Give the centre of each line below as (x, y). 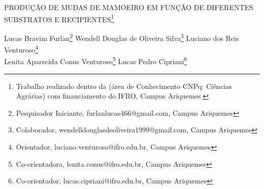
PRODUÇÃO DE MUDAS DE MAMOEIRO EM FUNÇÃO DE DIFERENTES (129, 7)
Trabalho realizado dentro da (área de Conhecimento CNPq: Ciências (124, 86)
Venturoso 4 (21, 49)
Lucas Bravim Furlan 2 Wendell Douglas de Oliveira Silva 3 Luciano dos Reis (122, 37)
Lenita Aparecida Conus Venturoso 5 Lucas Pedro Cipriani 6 (96, 60)
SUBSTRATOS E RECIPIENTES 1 (59, 18)
